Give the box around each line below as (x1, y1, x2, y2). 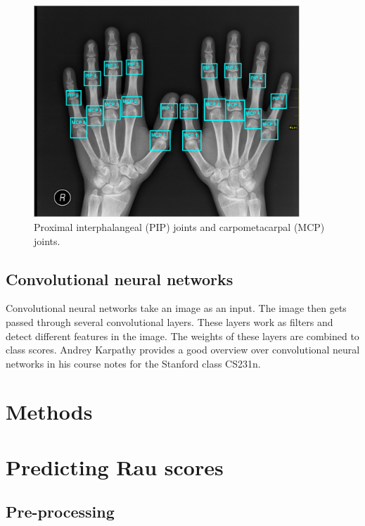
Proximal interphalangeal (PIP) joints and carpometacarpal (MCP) (34, 219, 325, 234)
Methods (6, 397, 93, 426)
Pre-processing (6, 501, 115, 522)
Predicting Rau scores (6, 452, 224, 481)
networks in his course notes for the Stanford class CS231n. (6, 356, 261, 370)
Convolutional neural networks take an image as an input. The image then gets (6, 301, 347, 315)
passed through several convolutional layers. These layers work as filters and (6, 314, 333, 329)
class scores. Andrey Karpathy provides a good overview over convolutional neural (6, 342, 360, 357)
